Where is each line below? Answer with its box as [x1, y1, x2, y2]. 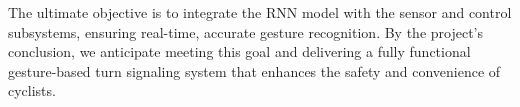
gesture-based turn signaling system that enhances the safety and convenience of [8, 60, 501, 81]
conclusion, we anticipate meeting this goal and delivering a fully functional [8, 41, 471, 62]
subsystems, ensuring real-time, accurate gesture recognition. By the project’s [8, 21, 483, 42]
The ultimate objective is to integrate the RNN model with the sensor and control [8, 2, 512, 22]
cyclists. [8, 80, 56, 101]
